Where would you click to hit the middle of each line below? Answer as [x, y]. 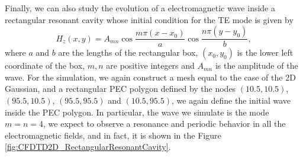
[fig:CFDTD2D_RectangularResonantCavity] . [88, 147]
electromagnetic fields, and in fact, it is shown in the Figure [113, 135]
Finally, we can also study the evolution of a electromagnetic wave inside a [140, 8]
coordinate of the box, [45, 65]
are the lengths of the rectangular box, [128, 52]
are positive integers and [150, 65]
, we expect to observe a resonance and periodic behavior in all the [165, 124]
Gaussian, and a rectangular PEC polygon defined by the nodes [120, 89]
